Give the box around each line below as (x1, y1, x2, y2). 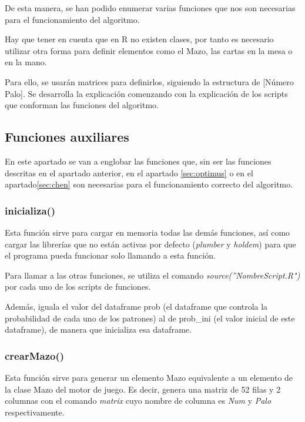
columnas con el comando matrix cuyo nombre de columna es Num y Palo (5, 394, 272, 407)
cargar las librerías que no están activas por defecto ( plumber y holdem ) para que (5, 237, 296, 250)
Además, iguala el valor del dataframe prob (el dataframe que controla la (5, 300, 268, 312)
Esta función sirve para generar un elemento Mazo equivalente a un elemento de (5, 371, 293, 383)
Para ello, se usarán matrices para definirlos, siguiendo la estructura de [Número (5, 75, 294, 88)
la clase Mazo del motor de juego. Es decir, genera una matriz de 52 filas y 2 (5, 383, 281, 395)
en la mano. (5, 56, 47, 68)
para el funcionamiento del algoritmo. (5, 13, 140, 25)
